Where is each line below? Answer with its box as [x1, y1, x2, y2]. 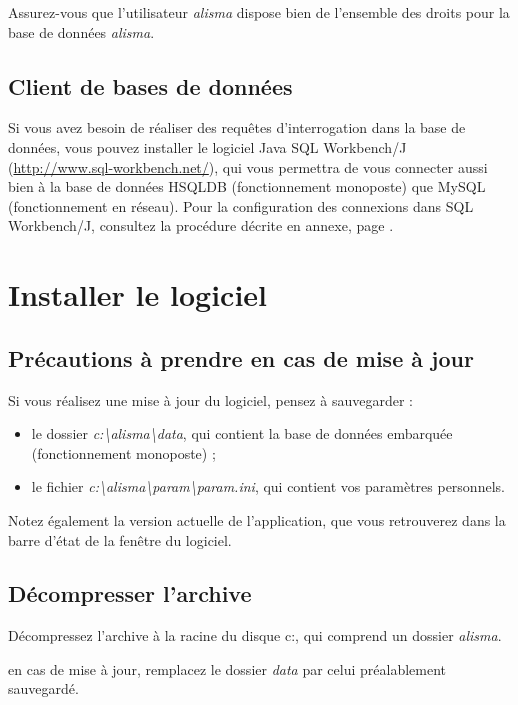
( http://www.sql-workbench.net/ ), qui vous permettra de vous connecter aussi [8, 156, 488, 177]
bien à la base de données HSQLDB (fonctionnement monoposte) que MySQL [8, 176, 486, 197]
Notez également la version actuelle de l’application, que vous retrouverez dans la [8, 509, 506, 530]
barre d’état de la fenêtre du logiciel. [8, 529, 232, 550]
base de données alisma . [8, 21, 155, 42]
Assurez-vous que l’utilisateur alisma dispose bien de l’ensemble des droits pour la [8, 2, 510, 22]
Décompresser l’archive [8, 578, 252, 609]
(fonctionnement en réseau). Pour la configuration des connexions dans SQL [8, 195, 474, 216]
